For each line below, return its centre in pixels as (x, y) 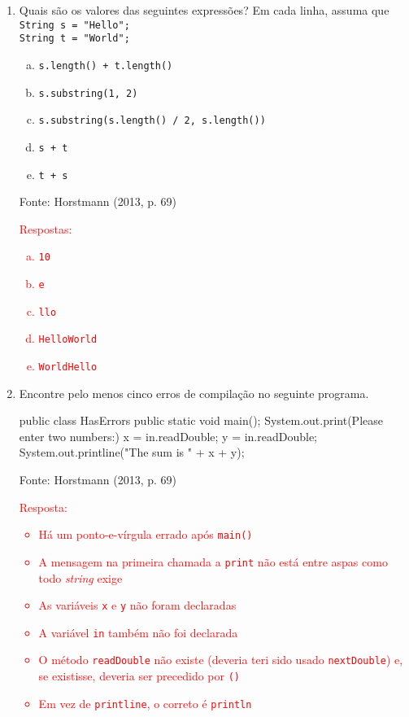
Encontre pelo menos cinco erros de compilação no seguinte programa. (194, 393)
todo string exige (80, 577)
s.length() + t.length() (106, 66)
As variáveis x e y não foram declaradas (137, 605)
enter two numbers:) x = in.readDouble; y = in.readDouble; (168, 436)
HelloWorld (68, 340)
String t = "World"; (74, 39)
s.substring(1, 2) (88, 93)
